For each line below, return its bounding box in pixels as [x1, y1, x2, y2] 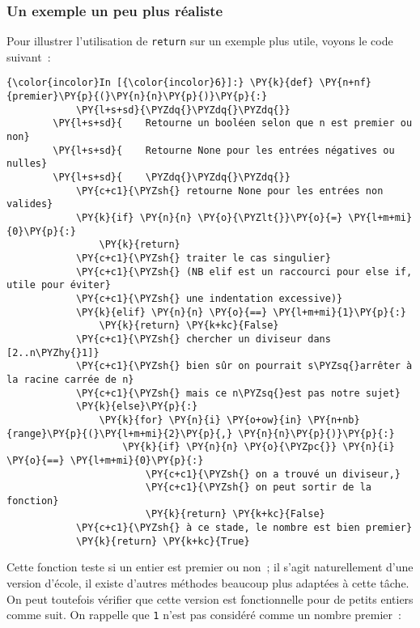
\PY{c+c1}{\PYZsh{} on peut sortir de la [145, 482, 372, 494]
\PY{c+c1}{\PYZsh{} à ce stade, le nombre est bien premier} [75, 522, 413, 534]
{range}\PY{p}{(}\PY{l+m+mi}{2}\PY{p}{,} [6, 427, 233, 439]
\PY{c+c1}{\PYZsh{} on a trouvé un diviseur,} [145, 468, 401, 480]
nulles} [6, 158, 48, 170]
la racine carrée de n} [6, 373, 134, 385]
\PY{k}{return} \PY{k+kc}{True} [75, 535, 250, 547]
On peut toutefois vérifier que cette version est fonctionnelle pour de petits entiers [6, 590, 414, 607]
